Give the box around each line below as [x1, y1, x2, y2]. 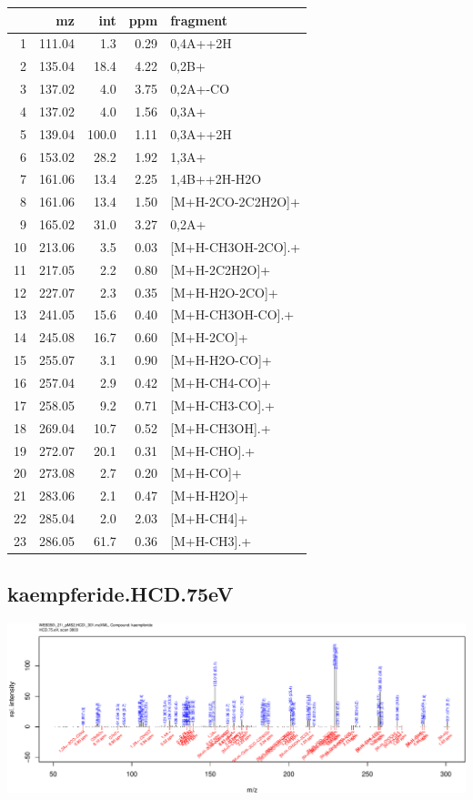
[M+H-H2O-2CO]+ [170, 282, 278, 301]
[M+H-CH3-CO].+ [170, 395, 275, 414]
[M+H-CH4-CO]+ [170, 373, 271, 391]
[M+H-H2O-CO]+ [170, 350, 272, 370]
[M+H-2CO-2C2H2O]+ [170, 192, 300, 211]
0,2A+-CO [170, 79, 230, 98]
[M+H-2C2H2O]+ [170, 259, 271, 278]
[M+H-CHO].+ [170, 441, 256, 460]
